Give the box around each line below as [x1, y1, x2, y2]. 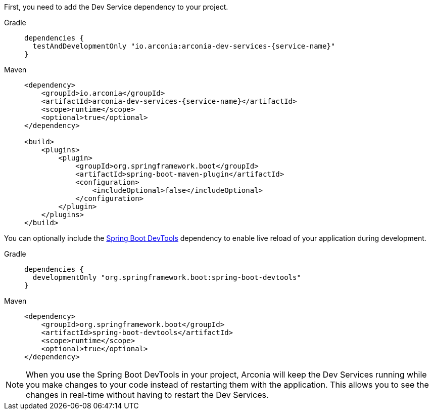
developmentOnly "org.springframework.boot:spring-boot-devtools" [32, 273, 301, 281]
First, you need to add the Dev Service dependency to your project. [4, 3, 228, 11]
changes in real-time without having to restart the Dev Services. [26, 390, 269, 400]
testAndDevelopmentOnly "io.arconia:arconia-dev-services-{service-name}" [32, 42, 335, 50]
